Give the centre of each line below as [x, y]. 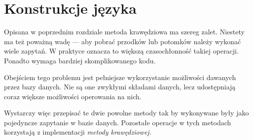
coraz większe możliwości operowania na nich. [73, 96]
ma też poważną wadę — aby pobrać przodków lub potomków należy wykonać [123, 41]
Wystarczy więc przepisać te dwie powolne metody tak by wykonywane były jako [126, 113]
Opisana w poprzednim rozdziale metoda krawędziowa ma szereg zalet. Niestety [124, 32]
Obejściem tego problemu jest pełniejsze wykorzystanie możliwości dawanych [120, 77]
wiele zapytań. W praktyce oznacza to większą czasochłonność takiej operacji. [121, 51]
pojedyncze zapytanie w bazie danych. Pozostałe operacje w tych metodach [118, 122]
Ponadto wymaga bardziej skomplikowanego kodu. [80, 60]
